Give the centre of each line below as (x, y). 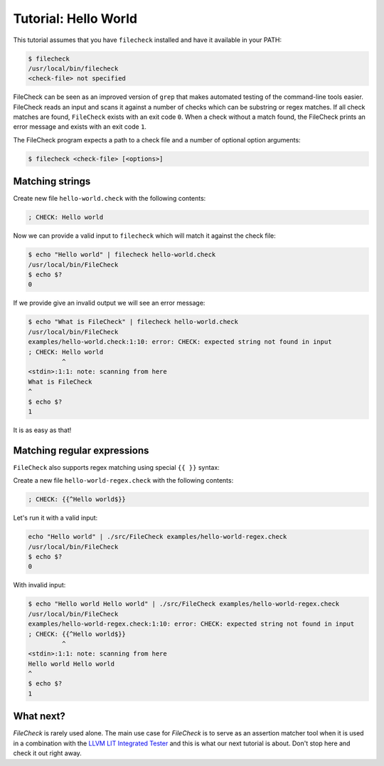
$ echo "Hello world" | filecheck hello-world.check (122, 255)
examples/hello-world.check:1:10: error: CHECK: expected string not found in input (180, 342)
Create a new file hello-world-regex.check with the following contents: (123, 481)
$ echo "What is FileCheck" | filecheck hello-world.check (133, 322)
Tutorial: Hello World (75, 19)
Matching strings (52, 182)
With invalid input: (39, 585)
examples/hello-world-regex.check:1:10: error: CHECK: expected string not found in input (191, 624)
